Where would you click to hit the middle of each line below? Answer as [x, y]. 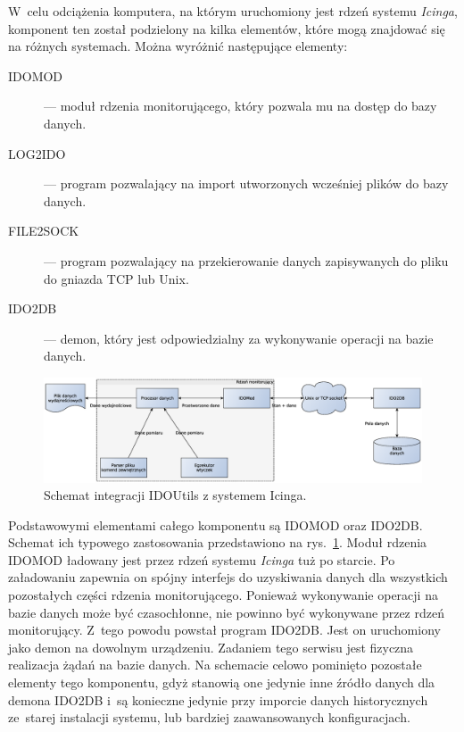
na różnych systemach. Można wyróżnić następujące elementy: [178, 46]
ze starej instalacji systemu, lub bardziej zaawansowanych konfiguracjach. [209, 717]
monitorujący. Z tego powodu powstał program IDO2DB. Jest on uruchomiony [224, 630]
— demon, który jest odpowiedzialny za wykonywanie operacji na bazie [239, 338]
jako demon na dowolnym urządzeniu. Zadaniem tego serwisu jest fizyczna [211, 647]
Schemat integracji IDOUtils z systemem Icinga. [175, 495]
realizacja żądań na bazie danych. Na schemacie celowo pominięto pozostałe [215, 665]
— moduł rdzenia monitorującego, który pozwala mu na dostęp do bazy [240, 106]
